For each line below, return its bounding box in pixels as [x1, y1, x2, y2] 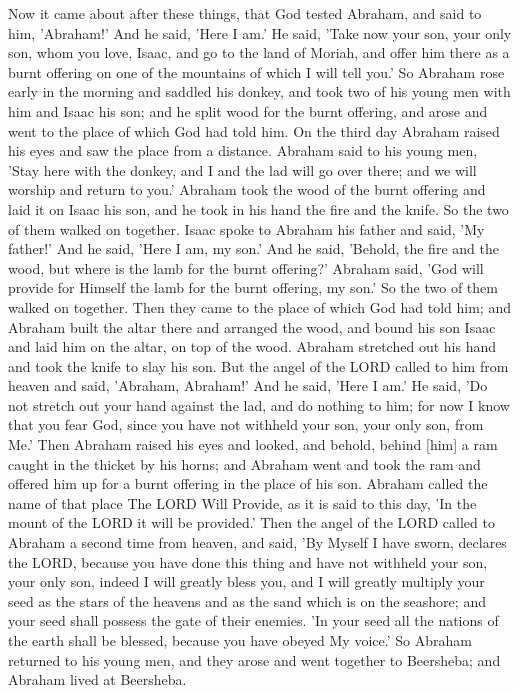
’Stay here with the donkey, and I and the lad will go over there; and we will [8, 159, 477, 180]
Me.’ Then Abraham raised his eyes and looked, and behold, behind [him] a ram [8, 434, 498, 455]
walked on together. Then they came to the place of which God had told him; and [8, 296, 511, 317]
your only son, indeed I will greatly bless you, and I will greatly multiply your [8, 571, 485, 592]
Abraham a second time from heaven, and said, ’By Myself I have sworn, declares [8, 532, 507, 553]
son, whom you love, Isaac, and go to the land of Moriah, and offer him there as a [8, 42, 510, 63]
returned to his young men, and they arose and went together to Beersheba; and [8, 649, 501, 670]
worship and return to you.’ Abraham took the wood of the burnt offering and [8, 179, 486, 200]
